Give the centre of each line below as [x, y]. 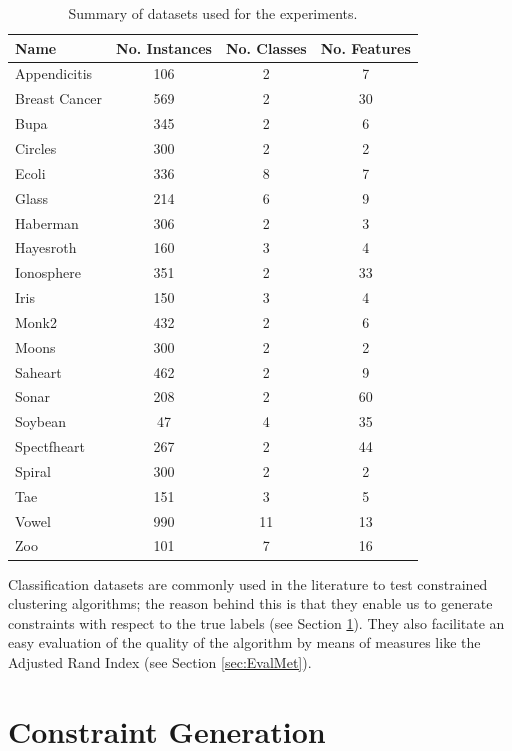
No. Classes [266, 47]
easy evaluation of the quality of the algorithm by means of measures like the [244, 642]
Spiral [33, 470]
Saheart [38, 371]
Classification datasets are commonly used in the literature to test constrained [248, 583]
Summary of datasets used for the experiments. [213, 13]
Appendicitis [54, 73]
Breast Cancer [59, 98]
